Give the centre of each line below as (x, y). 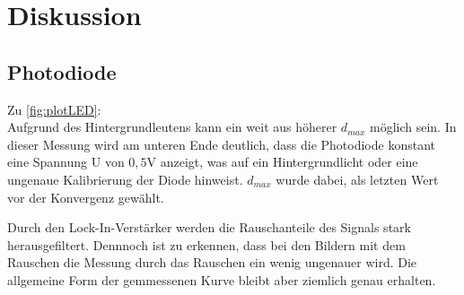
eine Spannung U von (66, 162)
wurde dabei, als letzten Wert (357, 179)
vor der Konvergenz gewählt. (86, 197)
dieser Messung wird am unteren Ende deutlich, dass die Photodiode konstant (221, 144)
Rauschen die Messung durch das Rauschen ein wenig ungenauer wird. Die (212, 262)
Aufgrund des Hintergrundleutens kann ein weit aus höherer (172, 127)
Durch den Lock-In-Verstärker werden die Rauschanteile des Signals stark (209, 227)
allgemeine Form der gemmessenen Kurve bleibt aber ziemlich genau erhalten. (222, 279)
